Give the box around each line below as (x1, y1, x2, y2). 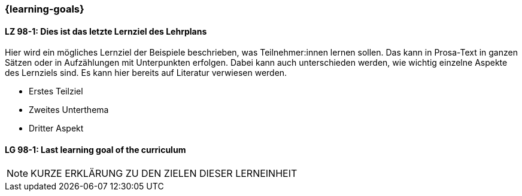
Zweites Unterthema (29, 105, 109, 115)
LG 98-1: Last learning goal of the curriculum (5, 144, 186, 155)
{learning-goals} (5, 3, 84, 15)
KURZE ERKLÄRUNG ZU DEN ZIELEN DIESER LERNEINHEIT (31, 167, 298, 180)
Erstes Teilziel (29, 86, 83, 97)
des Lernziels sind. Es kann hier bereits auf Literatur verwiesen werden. (5, 68, 287, 78)
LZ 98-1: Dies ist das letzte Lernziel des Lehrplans (5, 26, 207, 36)
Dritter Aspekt (29, 123, 84, 134)
